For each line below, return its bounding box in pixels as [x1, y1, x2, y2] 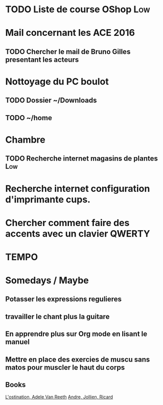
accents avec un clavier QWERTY [5, 228, 150, 239]
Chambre [5, 134, 46, 145]
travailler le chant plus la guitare [5, 312, 110, 321]
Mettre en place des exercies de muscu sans [5, 355, 150, 364]
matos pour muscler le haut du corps [5, 363, 125, 372]
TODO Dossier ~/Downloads [5, 96, 97, 105]
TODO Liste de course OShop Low [5, 4, 150, 15]
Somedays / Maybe [5, 275, 89, 286]
